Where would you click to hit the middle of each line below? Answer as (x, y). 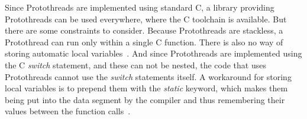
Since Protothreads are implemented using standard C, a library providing (140, 7)
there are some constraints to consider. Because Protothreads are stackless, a (144, 30)
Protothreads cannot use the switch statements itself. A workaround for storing (148, 76)
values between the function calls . (68, 111)
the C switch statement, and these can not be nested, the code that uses (135, 65)
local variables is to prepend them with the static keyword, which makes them (146, 88)
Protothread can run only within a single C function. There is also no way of (144, 42)
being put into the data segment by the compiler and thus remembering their (145, 99)
